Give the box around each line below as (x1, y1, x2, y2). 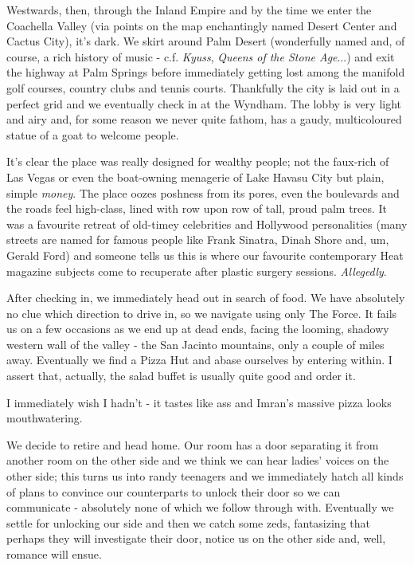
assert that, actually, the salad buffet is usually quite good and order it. (6, 367, 356, 384)
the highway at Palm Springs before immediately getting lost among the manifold (6, 64, 405, 80)
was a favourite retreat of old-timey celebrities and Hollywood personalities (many (6, 215, 408, 232)
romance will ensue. (6, 546, 102, 562)
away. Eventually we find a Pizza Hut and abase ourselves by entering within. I (6, 351, 393, 368)
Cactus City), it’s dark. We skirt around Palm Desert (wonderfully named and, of (6, 33, 405, 49)
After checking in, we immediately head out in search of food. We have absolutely (6, 289, 405, 306)
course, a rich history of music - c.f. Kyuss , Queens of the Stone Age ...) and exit (6, 48, 395, 65)
